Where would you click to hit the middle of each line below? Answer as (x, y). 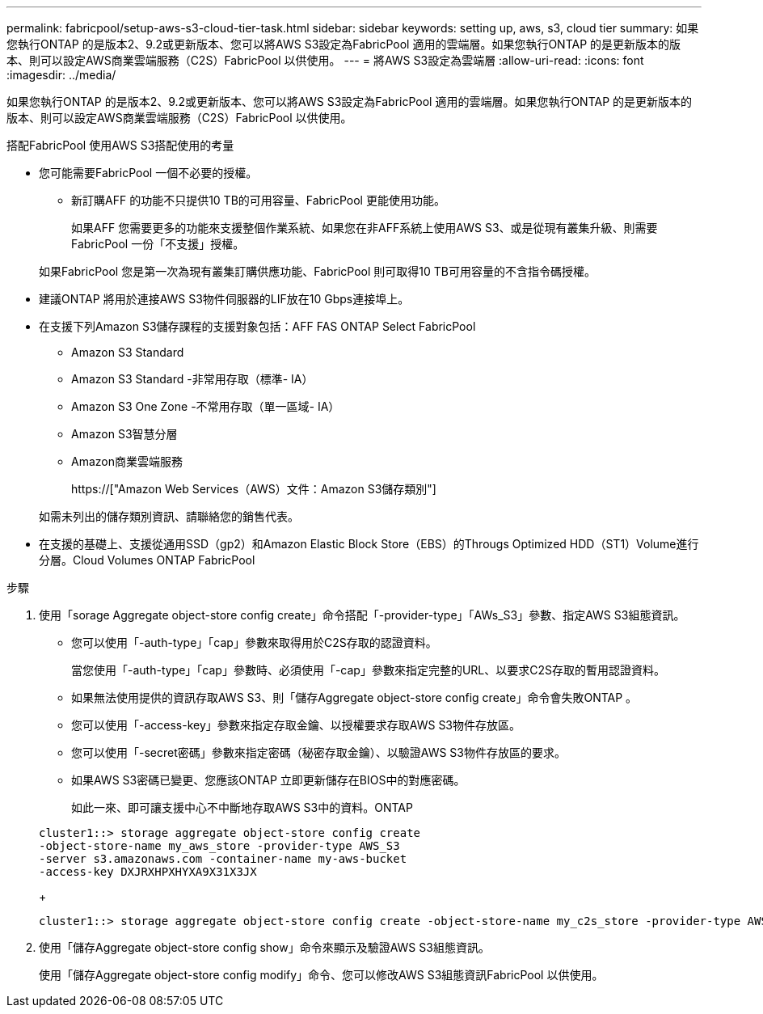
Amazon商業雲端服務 (127, 461)
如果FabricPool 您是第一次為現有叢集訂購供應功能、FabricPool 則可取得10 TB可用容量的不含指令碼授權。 (317, 271)
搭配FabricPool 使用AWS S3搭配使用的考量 (120, 145)
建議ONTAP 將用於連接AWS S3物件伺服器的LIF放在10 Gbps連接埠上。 (224, 299)
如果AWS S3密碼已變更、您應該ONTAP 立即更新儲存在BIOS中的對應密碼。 (268, 780)
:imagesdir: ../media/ (61, 75)
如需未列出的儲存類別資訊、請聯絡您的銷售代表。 (169, 516)
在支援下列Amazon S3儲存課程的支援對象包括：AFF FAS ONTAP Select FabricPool (257, 326)
